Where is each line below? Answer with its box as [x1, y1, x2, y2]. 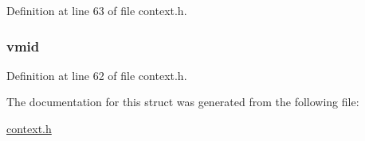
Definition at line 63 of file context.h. [6, 2, 187, 18]
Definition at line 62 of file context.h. [6, 67, 187, 83]
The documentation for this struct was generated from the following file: [6, 93, 359, 110]
